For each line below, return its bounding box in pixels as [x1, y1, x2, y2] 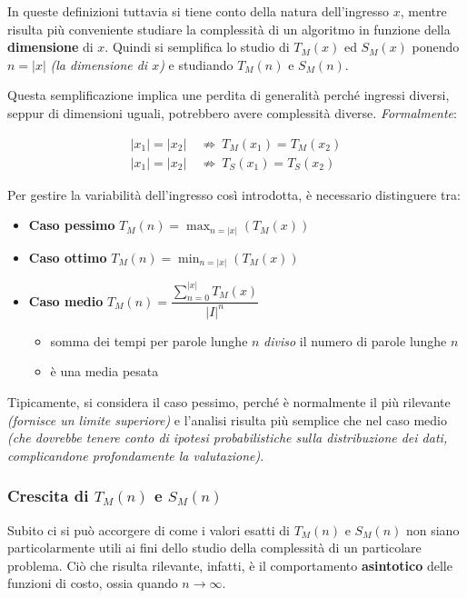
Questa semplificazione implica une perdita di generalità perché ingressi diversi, [7, 85, 450, 105]
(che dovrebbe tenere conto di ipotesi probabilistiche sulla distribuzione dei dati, [7, 428, 448, 447]
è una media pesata [50, 362, 159, 381]
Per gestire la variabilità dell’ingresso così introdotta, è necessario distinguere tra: [7, 184, 461, 204]
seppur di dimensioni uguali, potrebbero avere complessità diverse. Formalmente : [7, 103, 457, 122]
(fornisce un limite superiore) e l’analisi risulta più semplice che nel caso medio [7, 410, 447, 429]
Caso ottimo [28, 247, 107, 266]
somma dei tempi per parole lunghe [50, 331, 248, 350]
